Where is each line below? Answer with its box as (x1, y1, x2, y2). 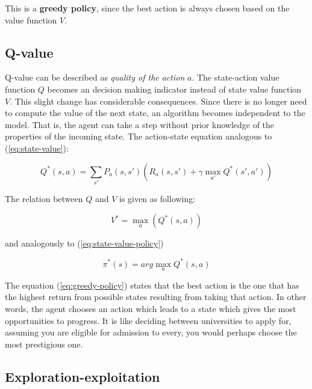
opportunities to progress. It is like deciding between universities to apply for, (5, 314, 292, 326)
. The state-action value (192, 71, 279, 84)
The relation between (5, 192, 83, 204)
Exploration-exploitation (5, 367, 160, 385)
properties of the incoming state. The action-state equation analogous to (5, 130, 272, 142)
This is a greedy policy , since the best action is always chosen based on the (5, 2, 290, 14)
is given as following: (119, 192, 196, 204)
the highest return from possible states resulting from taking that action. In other (5, 290, 307, 303)
